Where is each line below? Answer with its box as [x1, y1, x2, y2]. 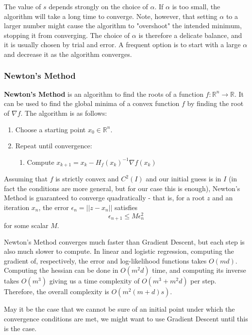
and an [212, 193, 233, 203]
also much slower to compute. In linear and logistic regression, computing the [4, 246, 234, 256]
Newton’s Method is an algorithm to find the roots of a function [4, 88, 203, 99]
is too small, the [172, 1, 220, 11]
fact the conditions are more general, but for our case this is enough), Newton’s [4, 183, 240, 193]
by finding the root [187, 98, 244, 108]
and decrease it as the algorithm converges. [4, 49, 132, 59]
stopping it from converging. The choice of [4, 30, 130, 40]
